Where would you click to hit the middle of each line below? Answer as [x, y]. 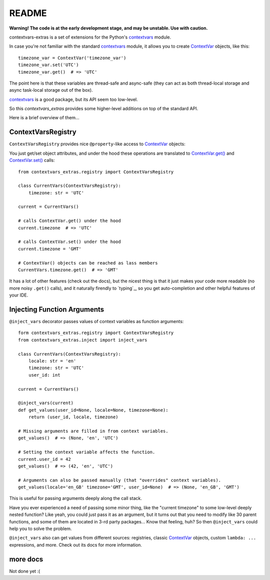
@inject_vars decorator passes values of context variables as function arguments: [96, 322]
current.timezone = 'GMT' [50, 249]
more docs [26, 559]
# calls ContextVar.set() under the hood [69, 242]
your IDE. [19, 295]
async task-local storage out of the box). [51, 90]
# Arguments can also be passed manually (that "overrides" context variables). [120, 480]
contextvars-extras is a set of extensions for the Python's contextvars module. [90, 37]
